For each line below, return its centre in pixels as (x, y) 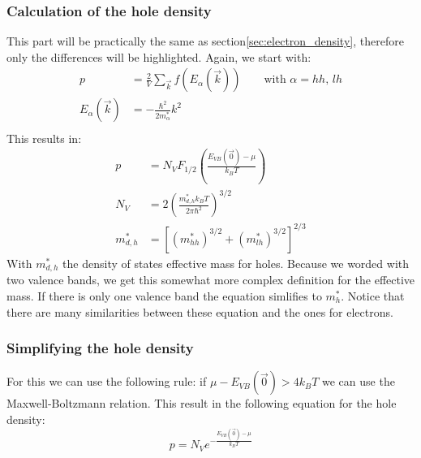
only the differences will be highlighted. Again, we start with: (159, 56)
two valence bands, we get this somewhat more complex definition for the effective (211, 280)
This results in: (44, 138)
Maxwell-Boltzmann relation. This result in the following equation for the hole (202, 403)
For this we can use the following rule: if (107, 381)
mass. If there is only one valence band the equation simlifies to (164, 295)
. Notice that (373, 295)
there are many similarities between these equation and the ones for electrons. (200, 311)
